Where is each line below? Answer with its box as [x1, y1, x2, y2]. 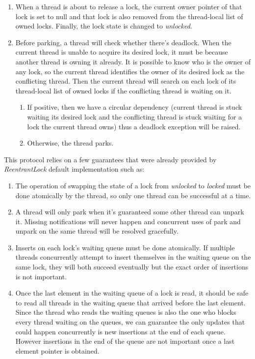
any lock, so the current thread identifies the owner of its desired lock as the [15, 66, 245, 76]
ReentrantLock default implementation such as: [4, 164, 145, 174]
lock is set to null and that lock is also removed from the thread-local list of [15, 11, 243, 21]
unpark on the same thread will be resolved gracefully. [15, 226, 178, 236]
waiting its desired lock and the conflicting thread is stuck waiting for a [27, 111, 242, 121]
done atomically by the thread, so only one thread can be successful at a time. [15, 190, 251, 200]
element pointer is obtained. [15, 345, 100, 356]
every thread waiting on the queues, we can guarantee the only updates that [15, 317, 245, 327]
